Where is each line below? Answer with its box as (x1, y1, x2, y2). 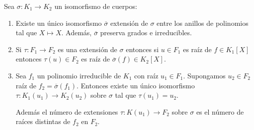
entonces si (126, 44, 159, 54)
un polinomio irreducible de (37, 70, 121, 80)
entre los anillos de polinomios (157, 17, 249, 28)
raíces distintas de (15, 116, 71, 127)
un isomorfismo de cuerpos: (54, 1, 137, 11)
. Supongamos (183, 70, 226, 80)
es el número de (196, 106, 244, 117)
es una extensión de (58, 44, 117, 54)
